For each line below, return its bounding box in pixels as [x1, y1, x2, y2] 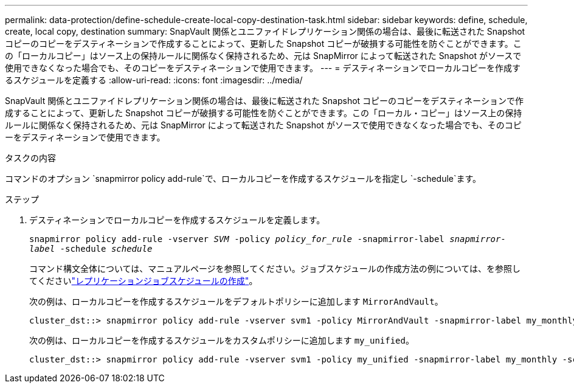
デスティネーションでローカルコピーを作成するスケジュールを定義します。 [29, 215, 325, 225]
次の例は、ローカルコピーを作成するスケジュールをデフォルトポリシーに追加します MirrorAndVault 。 [29, 296, 443, 307]
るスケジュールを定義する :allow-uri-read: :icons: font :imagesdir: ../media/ [5, 75, 303, 85]
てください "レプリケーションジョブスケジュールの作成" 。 [29, 275, 258, 286]
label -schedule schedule [29, 244, 153, 254]
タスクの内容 [5, 153, 56, 163]
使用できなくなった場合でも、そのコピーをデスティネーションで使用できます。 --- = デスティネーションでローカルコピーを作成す [5, 63, 521, 73]
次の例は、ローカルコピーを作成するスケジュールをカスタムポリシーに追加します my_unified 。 [29, 335, 414, 345]
